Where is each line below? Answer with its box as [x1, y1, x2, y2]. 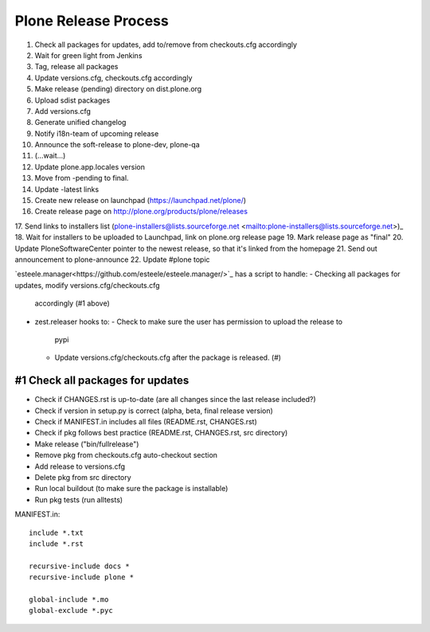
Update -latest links [34, 184, 100, 194]
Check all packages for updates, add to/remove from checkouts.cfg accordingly [34, 40, 298, 49]
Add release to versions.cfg [34, 462, 126, 471]
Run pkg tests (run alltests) [34, 494, 123, 505]
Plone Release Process [14, 12, 169, 29]
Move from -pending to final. [34, 174, 129, 183]
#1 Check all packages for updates [14, 374, 190, 388]
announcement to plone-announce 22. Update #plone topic [14, 255, 210, 264]
